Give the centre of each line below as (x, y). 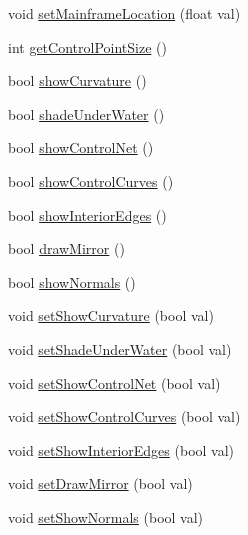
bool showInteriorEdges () (87, 214)
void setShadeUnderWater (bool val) (120, 348)
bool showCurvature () (77, 80)
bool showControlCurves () (91, 180)
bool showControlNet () (81, 147)
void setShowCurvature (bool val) (111, 315)
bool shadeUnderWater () (86, 113)
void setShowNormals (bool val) (106, 516)
